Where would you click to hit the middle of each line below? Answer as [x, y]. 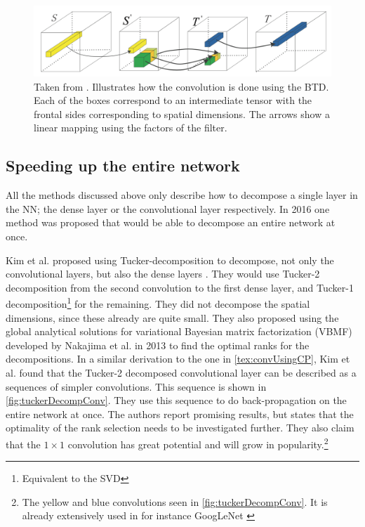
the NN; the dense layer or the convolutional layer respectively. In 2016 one [168, 208]
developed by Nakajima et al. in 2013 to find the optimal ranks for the [158, 345]
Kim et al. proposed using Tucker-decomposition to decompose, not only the [170, 260]
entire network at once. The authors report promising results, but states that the [180, 414]
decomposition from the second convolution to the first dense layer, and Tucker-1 [180, 287]
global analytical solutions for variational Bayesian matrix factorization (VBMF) [179, 331]
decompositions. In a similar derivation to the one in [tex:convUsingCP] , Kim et [178, 359]
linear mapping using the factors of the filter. [131, 128]
